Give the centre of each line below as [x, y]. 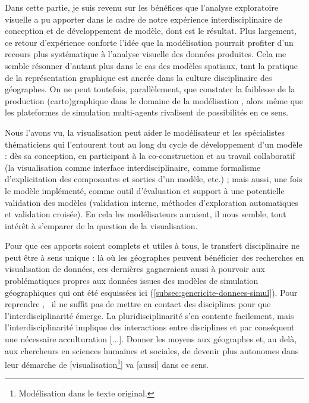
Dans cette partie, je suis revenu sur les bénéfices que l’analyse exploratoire [142, 7]
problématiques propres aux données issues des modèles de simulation [132, 281]
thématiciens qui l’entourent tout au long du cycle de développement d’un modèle [154, 144]
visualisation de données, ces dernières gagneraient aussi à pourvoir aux [135, 269]
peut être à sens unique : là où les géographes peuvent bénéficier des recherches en [154, 257]
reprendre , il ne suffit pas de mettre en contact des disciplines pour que [138, 304]
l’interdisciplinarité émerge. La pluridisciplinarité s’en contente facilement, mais [149, 315]
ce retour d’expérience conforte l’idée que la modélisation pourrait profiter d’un [149, 42]
